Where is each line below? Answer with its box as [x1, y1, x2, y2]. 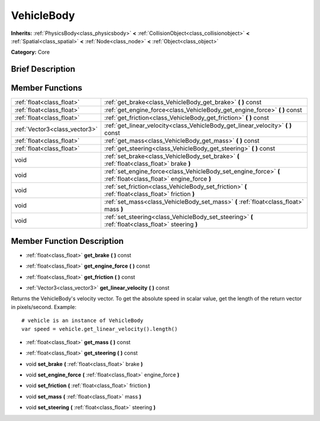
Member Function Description [11, 236, 124, 246]
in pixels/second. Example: [11, 303, 76, 310]
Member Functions [11, 83, 82, 93]
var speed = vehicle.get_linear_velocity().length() [21, 326, 178, 332]
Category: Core [11, 49, 50, 56]
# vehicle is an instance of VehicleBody [21, 317, 143, 324]
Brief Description [11, 64, 75, 74]
